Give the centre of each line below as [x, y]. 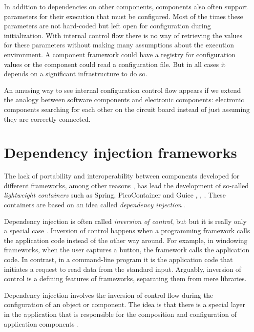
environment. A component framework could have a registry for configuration [120, 54]
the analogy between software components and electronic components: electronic [124, 100]
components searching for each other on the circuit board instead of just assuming [127, 109]
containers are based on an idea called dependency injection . [95, 205]
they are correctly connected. [47, 119]
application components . [42, 323]
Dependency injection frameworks [121, 152]
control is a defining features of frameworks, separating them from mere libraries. [125, 278]
